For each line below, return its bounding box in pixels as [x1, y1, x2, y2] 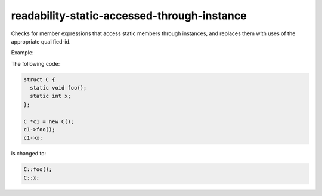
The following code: [11, 60, 60, 67]
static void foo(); [30, 84, 87, 91]
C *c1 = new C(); [23, 118, 75, 125]
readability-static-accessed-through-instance [11, 9, 247, 22]
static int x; [30, 93, 72, 100]
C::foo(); [23, 166, 52, 173]
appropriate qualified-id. [11, 38, 71, 45]
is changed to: [11, 150, 47, 157]
